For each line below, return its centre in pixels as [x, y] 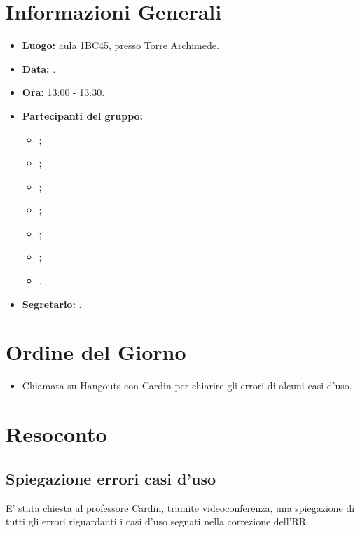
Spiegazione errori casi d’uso [111, 478]
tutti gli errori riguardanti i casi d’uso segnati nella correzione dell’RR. [157, 521]
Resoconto [56, 434]
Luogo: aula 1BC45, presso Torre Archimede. [120, 45]
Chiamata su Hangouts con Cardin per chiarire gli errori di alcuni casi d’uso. [187, 386]
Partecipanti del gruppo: [83, 115]
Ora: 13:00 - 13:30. [63, 92]
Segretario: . [52, 304]
